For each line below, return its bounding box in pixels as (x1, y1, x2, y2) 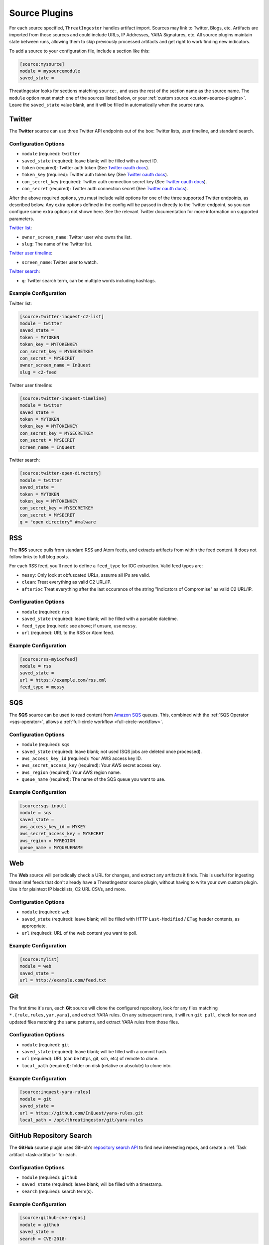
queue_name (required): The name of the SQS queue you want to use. (21, 776, 165, 782)
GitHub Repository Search (9, 1131, 92, 1140)
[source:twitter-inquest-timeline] (19, 395, 107, 401)
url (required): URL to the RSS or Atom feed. (21, 629, 115, 635)
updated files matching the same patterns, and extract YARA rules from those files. (9, 1019, 179, 1025)
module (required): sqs (21, 742, 70, 747)
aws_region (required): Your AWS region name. (21, 769, 121, 775)
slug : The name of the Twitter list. (21, 241, 93, 247)
